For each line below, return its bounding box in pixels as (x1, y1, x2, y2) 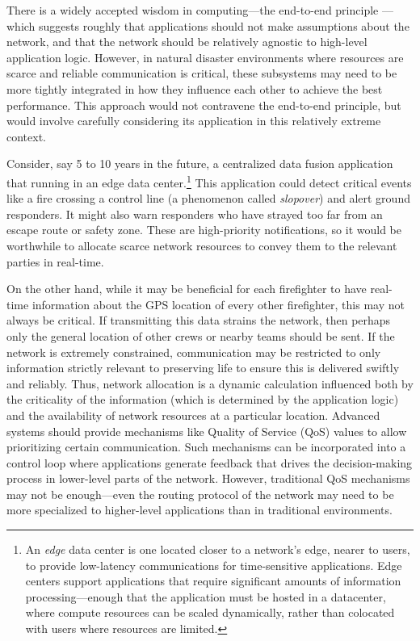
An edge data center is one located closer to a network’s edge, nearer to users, (25, 541, 410, 558)
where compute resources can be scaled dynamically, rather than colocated (25, 604, 395, 621)
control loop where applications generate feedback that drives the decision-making (6, 454, 413, 471)
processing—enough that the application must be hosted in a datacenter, (25, 588, 386, 605)
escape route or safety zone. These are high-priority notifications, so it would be (6, 221, 402, 238)
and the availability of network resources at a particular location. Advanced (6, 406, 380, 423)
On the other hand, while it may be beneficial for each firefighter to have (6, 280, 367, 297)
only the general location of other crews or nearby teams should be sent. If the (6, 327, 395, 344)
